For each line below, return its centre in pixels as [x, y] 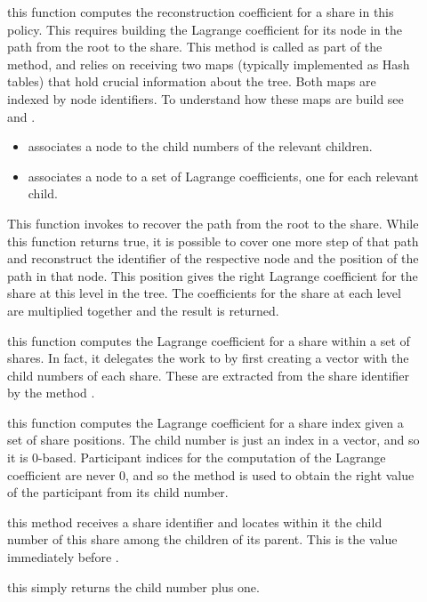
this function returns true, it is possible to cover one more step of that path [213, 241]
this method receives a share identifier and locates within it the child [195, 522]
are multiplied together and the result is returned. [143, 310]
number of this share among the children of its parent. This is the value [202, 539]
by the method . [51, 393]
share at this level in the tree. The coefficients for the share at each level [204, 293]
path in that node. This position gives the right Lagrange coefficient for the [213, 275]
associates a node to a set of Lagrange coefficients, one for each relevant [223, 176]
